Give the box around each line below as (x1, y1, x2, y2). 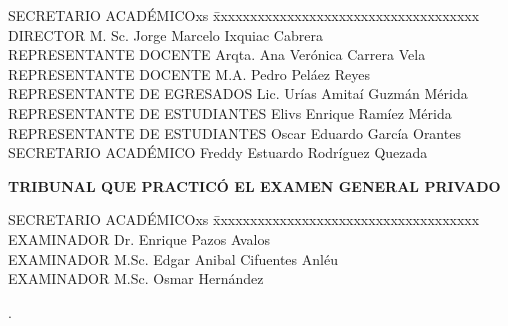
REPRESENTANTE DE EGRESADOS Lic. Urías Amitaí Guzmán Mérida (8, 83, 468, 104)
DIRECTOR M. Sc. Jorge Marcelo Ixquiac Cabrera (8, 24, 323, 45)
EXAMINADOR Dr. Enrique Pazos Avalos (8, 228, 270, 249)
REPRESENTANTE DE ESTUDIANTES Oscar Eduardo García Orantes (8, 122, 461, 143)
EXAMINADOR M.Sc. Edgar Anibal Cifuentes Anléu (8, 248, 338, 269)
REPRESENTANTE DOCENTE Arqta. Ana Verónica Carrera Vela (8, 44, 426, 65)
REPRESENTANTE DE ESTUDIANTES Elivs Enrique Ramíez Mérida (8, 102, 452, 123)
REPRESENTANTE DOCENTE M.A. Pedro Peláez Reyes (8, 63, 370, 84)
